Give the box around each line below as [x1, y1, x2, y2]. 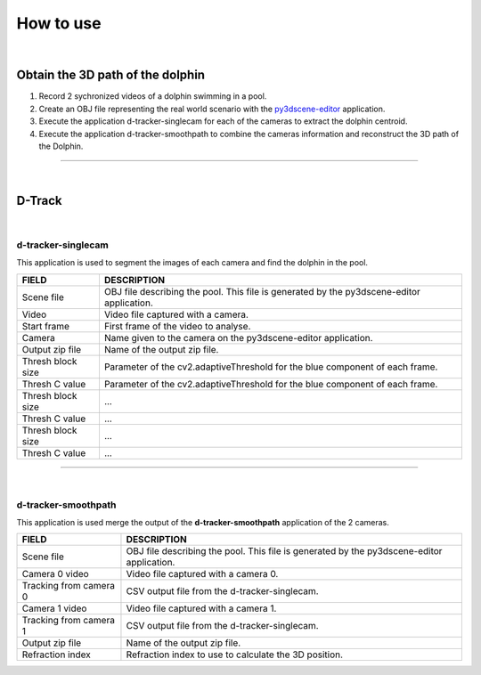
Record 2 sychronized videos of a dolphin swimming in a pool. [38, 91, 267, 102]
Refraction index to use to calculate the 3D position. [126, 648, 343, 661]
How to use [16, 13, 102, 33]
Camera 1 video [21, 602, 87, 614]
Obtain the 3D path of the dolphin [16, 68, 205, 83]
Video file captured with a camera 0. [126, 568, 279, 581]
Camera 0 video [21, 568, 89, 581]
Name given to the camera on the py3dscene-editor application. [103, 331, 373, 344]
